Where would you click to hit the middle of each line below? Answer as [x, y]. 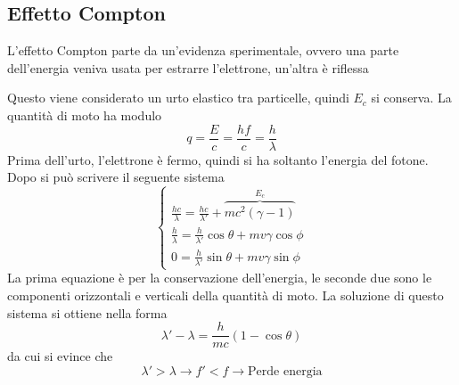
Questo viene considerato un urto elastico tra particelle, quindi [178, 98]
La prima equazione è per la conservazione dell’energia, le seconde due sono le [220, 278]
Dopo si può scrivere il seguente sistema [116, 177]
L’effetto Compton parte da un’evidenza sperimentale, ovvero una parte [203, 50]
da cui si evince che [60, 356]
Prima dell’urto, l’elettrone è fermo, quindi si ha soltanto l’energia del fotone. [218, 159]
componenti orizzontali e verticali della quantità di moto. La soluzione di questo [225, 295]
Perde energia [285, 371]
